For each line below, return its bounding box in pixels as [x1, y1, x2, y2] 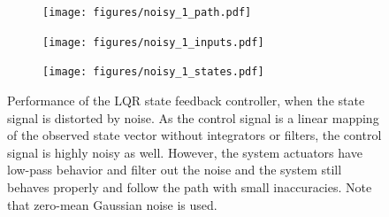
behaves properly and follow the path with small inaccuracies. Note [7, 177, 372, 196]
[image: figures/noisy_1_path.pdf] [42, 6, 252, 19]
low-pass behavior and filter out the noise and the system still [7, 160, 342, 179]
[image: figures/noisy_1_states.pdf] [42, 66, 264, 79]
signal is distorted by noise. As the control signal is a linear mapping [7, 108, 379, 127]
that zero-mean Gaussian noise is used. [7, 195, 217, 213]
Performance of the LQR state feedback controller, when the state [7, 90, 365, 109]
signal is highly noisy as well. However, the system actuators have [7, 143, 362, 161]
